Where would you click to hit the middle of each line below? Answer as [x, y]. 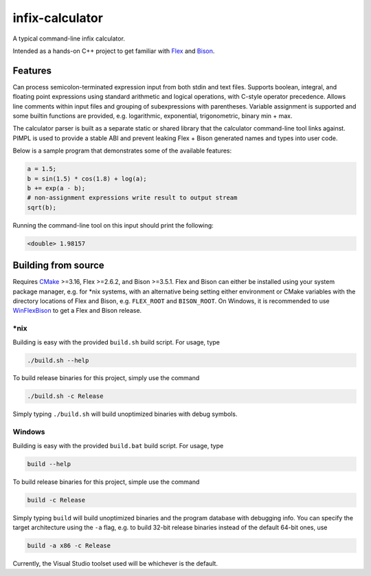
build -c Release [56, 500]
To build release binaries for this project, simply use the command [106, 378]
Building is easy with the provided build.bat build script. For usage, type [118, 445]
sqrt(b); [42, 207]
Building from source [58, 266]
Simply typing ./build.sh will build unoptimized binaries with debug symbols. [125, 414]
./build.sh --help [58, 360]
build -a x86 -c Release [69, 545]
